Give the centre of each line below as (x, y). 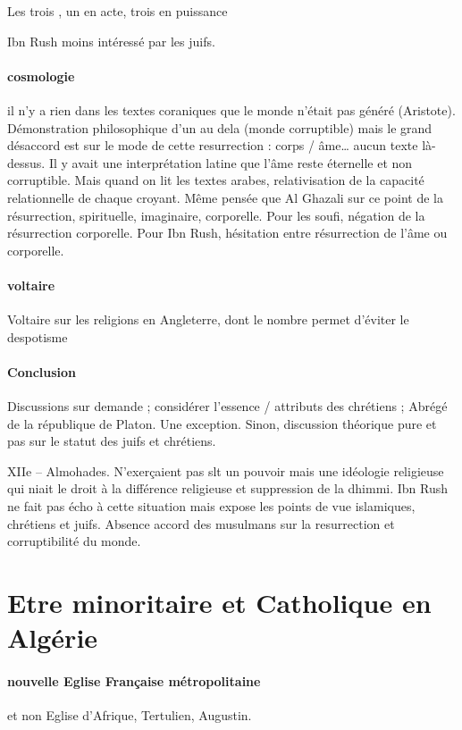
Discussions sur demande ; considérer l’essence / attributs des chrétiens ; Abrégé (227, 406)
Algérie (53, 638)
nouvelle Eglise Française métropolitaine (134, 681)
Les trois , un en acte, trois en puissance (118, 11)
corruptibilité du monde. (74, 541)
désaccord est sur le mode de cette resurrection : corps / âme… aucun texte (213, 145)
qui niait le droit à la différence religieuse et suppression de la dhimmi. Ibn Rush (228, 488)
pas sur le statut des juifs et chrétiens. (112, 441)
